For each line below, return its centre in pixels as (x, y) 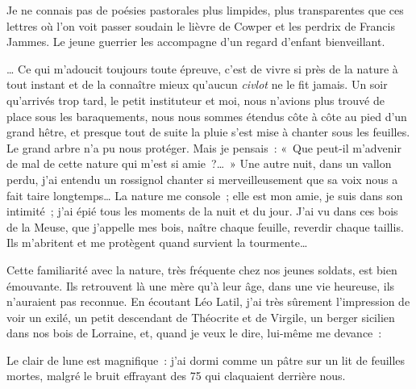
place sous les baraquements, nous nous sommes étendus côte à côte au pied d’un (207, 116)
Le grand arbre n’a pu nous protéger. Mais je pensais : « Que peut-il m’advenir (204, 147)
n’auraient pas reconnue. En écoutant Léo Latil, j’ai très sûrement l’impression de (208, 301)
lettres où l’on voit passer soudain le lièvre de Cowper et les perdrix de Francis (201, 25)
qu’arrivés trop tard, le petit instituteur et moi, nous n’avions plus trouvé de (196, 100)
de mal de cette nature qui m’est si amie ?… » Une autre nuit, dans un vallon (199, 163)
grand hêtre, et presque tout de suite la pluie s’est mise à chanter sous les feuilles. (208, 132)
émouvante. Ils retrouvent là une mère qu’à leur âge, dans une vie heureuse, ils (201, 285)
